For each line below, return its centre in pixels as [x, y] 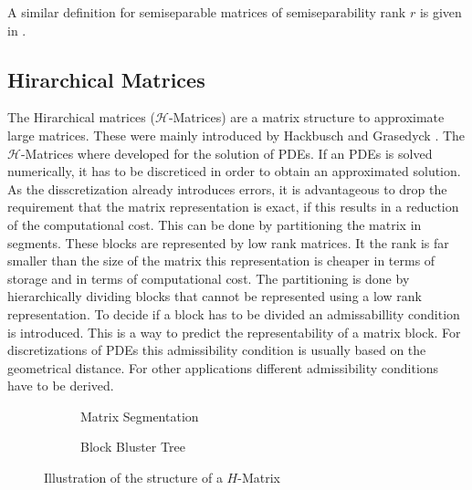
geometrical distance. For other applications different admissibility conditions [223, 367]
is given [441, 12]
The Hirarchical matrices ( [81, 117]
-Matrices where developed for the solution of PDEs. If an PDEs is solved [226, 153]
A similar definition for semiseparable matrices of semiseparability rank [207, 12]
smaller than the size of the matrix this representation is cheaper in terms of [221, 261]
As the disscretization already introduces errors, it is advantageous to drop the [227, 188]
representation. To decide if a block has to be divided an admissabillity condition [234, 313]
